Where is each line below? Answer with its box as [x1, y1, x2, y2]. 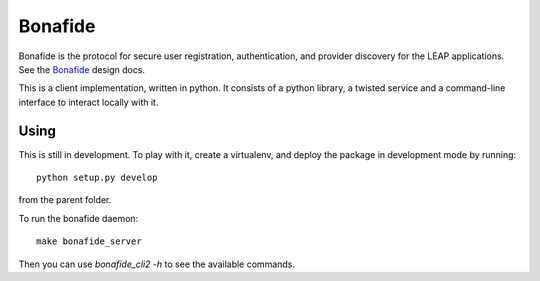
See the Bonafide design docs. [18, 63, 145, 75]
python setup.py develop [36, 172, 158, 184]
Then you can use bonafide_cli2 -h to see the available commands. [18, 258, 295, 270]
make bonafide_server [36, 236, 142, 247]
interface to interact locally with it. [18, 96, 159, 108]
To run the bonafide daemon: [18, 212, 139, 224]
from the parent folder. [18, 194, 112, 206]
